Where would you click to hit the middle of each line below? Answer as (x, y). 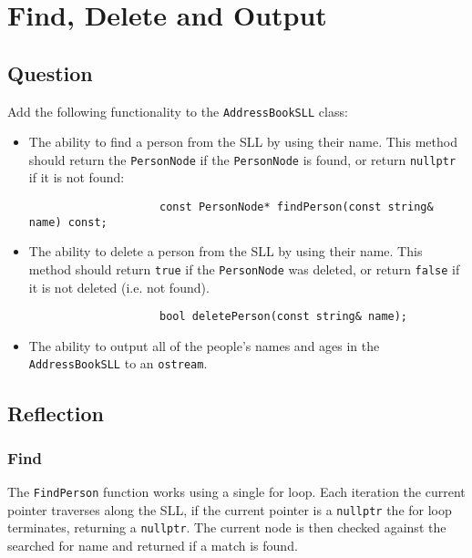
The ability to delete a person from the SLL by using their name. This (226, 251)
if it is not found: (77, 177)
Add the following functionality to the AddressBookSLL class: (178, 111)
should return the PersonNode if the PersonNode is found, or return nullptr (242, 159)
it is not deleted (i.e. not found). (119, 287)
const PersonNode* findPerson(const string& (296, 207)
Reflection (56, 413)
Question (50, 72)
